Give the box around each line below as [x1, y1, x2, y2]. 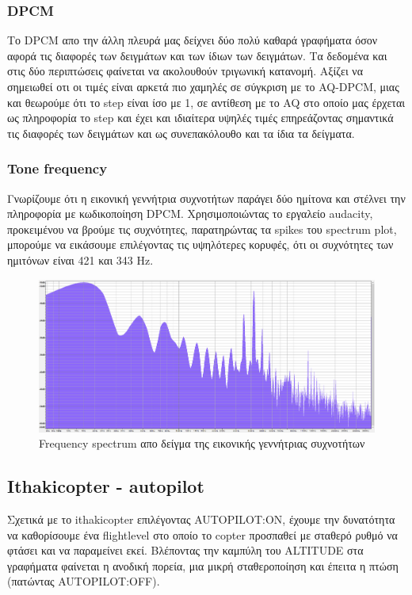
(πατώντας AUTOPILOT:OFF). [7, 573, 160, 589]
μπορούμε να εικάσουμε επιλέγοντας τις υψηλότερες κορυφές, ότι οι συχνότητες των [7, 236, 394, 253]
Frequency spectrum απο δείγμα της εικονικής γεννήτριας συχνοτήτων [39, 435, 365, 452]
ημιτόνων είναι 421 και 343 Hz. [7, 251, 154, 268]
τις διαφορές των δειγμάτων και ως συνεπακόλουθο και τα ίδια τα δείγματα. [7, 124, 355, 141]
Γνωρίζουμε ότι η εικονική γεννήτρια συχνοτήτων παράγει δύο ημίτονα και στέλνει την [7, 189, 406, 206]
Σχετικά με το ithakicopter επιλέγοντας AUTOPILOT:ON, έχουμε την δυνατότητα [7, 511, 395, 528]
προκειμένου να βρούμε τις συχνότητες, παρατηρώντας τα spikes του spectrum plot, [7, 220, 397, 237]
